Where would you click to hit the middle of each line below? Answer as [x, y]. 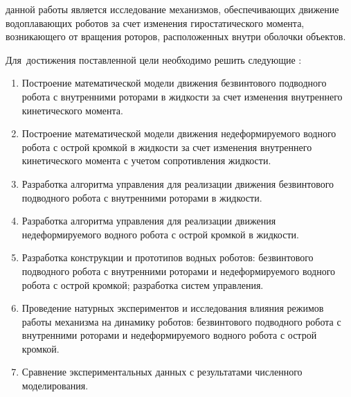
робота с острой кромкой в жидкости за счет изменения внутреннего [167, 147]
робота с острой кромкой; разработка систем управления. [143, 284]
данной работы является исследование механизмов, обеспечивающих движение [172, 9]
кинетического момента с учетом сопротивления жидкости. [146, 160]
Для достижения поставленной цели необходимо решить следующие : [154, 59]
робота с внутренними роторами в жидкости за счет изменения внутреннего [182, 96]
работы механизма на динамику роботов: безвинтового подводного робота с [181, 321]
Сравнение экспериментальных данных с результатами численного [162, 372]
